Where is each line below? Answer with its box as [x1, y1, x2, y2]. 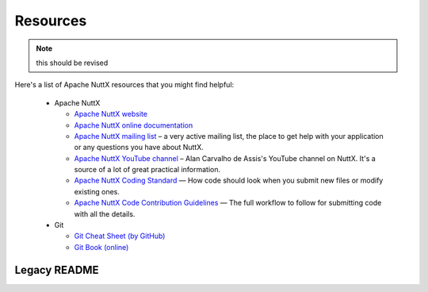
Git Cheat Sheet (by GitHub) [74, 231, 166, 241]
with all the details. [74, 209, 136, 218]
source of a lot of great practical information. [74, 165, 221, 175]
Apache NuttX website [74, 109, 148, 119]
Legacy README [14, 263, 99, 277]
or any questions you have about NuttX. [74, 143, 204, 152]
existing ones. [74, 186, 120, 196]
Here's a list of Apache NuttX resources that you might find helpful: [14, 80, 235, 90]
